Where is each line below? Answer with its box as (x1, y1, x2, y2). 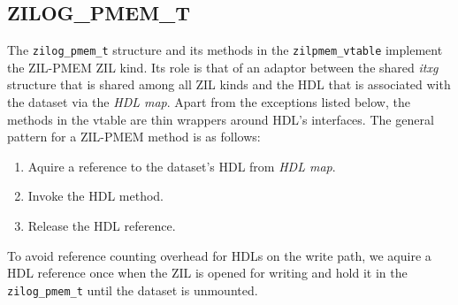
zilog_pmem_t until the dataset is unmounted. (7, 280, 258, 299)
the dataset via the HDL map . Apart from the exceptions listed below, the (7, 93, 410, 111)
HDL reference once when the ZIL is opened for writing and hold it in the (7, 263, 408, 282)
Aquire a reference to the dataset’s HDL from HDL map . (27, 156, 336, 175)
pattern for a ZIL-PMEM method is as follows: (7, 127, 261, 146)
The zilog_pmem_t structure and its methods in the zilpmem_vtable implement (7, 41, 443, 59)
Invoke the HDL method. (27, 187, 164, 205)
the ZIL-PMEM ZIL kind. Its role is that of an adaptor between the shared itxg (7, 57, 439, 76)
